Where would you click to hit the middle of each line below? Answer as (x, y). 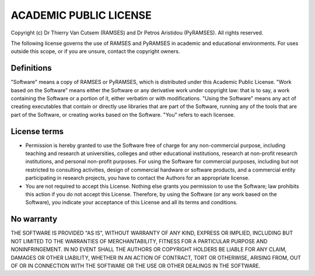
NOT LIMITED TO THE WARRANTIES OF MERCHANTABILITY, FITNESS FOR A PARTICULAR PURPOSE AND (139, 241)
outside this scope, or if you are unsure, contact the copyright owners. (95, 51)
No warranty (34, 219)
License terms (37, 131)
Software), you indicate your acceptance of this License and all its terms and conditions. (132, 202)
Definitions (31, 68)
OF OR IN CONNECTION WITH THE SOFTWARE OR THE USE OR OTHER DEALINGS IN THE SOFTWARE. (136, 265)
